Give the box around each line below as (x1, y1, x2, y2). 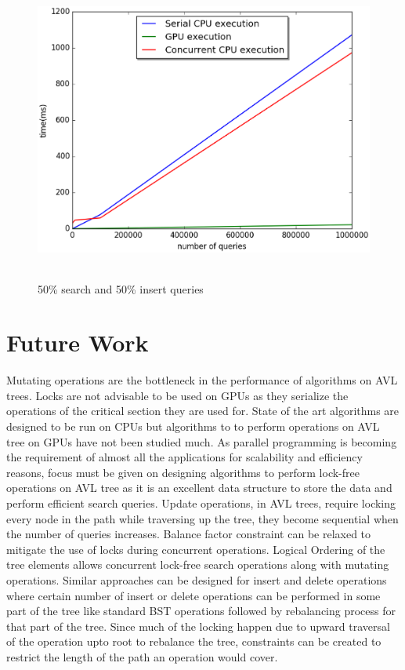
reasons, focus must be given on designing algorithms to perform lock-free (6, 464, 360, 480)
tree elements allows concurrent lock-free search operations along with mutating (6, 556, 389, 573)
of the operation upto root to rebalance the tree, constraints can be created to (6, 633, 381, 650)
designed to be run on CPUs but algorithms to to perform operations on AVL (6, 418, 380, 435)
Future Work (6, 326, 149, 359)
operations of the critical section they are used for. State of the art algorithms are (6, 402, 400, 419)
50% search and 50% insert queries (38, 280, 204, 297)
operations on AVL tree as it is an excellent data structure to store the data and (6, 479, 392, 496)
